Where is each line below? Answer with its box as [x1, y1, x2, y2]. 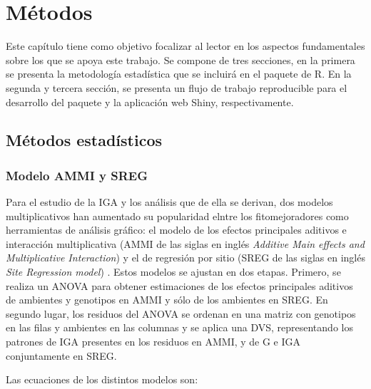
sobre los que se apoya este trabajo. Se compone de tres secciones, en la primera [6, 52, 355, 67]
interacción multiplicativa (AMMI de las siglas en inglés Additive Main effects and [6, 236, 365, 251]
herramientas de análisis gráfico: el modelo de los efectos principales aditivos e [6, 222, 347, 237]
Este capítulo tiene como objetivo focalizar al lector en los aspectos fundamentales [6, 38, 365, 53]
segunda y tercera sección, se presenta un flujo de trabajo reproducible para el [6, 80, 347, 95]
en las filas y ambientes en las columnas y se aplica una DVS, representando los [6, 320, 353, 335]
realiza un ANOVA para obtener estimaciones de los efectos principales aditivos [6, 278, 353, 293]
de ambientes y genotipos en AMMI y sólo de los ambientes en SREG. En [6, 292, 328, 307]
